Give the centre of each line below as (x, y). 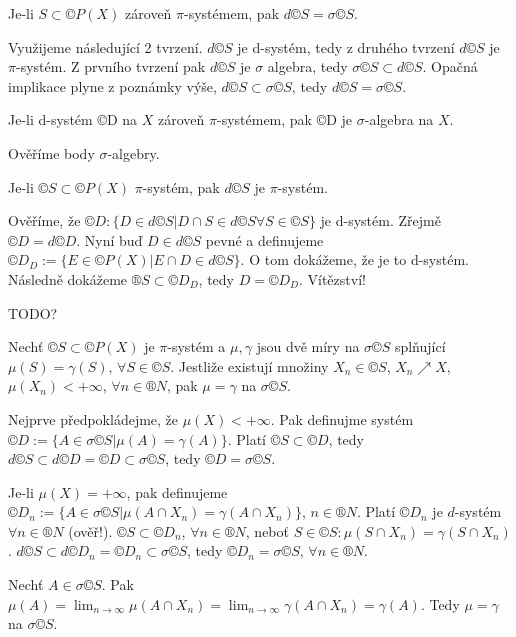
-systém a (196, 346)
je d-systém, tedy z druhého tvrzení (346, 46)
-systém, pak (181, 186)
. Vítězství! (332, 278)
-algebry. (133, 152)
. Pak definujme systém (342, 418)
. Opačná (450, 66)
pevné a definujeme (264, 239)
